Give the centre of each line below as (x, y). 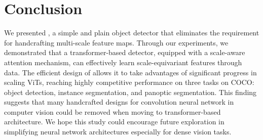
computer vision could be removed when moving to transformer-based (112, 111)
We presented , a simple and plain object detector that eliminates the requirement (132, 33)
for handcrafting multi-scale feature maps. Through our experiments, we (116, 42)
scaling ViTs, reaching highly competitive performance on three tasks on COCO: (129, 82)
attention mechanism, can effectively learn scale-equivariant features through (123, 62)
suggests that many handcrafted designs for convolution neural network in (119, 102)
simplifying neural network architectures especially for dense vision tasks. (118, 132)
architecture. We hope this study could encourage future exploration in (114, 122)
